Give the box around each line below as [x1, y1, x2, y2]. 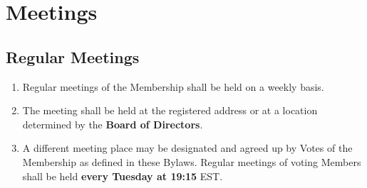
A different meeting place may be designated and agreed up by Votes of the [22, 140, 353, 155]
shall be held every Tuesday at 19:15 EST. [22, 168, 223, 183]
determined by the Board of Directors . [22, 116, 203, 131]
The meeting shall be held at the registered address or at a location [22, 103, 318, 118]
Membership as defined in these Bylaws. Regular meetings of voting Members [22, 154, 361, 169]
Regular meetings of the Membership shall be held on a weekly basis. [22, 79, 324, 94]
